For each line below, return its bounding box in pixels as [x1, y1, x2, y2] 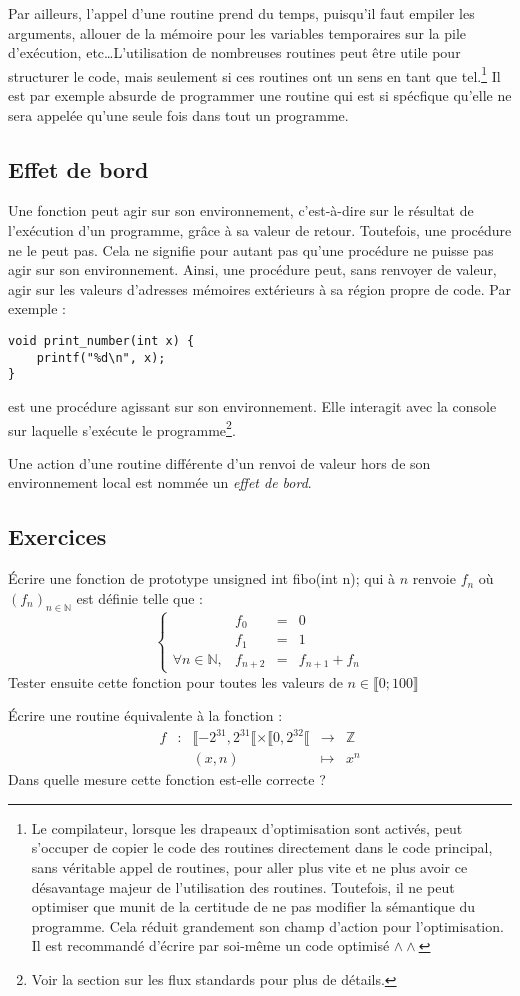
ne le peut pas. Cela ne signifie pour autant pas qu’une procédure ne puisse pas [8, 239, 494, 260]
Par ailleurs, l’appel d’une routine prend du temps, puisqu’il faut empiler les [8, 3, 475, 23]
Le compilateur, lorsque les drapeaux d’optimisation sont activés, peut [31, 817, 463, 838]
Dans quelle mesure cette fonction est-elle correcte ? [8, 769, 326, 790]
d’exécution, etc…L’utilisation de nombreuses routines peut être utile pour [8, 42, 461, 63]
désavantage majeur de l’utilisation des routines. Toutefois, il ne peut [31, 876, 455, 897]
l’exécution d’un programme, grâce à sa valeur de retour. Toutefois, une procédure [8, 220, 512, 241]
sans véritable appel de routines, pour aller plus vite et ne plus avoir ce [31, 857, 468, 878]
